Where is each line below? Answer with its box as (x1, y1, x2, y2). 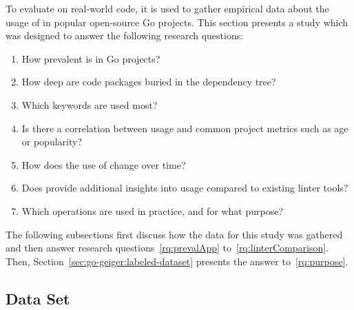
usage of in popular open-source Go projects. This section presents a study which (6, 14, 348, 29)
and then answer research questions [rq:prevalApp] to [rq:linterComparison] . (6, 240, 329, 255)
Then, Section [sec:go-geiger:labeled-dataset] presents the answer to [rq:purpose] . (6, 254, 348, 268)
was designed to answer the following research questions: (6, 28, 244, 43)
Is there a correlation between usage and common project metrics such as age (21, 121, 348, 135)
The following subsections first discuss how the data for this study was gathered (6, 227, 343, 241)
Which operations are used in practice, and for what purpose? (21, 203, 284, 218)
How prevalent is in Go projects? (21, 51, 160, 65)
